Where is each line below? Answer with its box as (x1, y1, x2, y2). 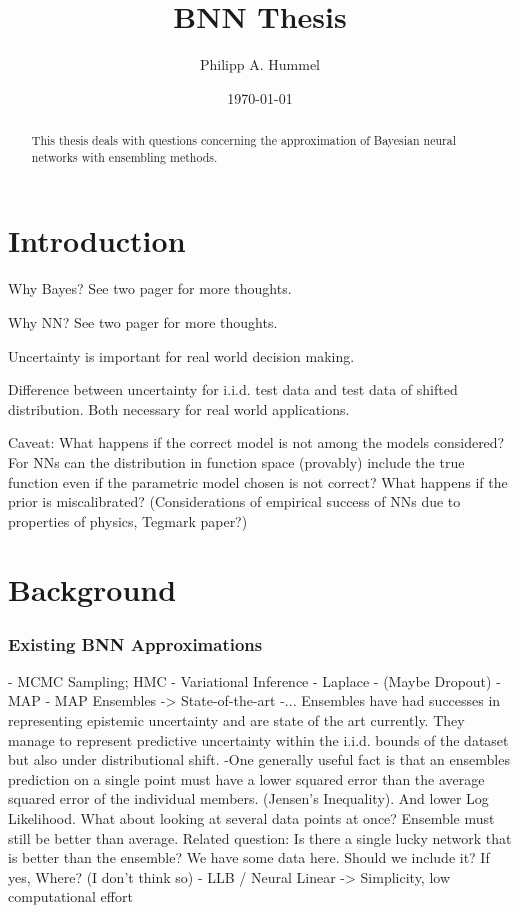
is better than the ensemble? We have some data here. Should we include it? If (8, 847, 490, 868)
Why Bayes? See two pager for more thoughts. (8, 278, 292, 299)
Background (8, 569, 177, 610)
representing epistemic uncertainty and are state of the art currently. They (8, 710, 465, 731)
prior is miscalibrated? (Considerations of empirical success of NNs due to (8, 491, 461, 512)
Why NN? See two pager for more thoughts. (8, 311, 278, 332)
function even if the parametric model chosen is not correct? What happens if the (8, 471, 508, 492)
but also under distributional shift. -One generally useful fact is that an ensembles (8, 749, 510, 770)
